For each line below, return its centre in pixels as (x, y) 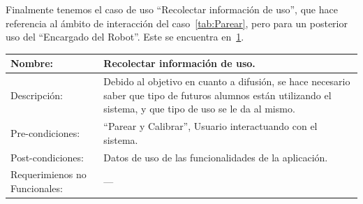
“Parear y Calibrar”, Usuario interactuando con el (210, 126)
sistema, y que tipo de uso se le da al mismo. (199, 109)
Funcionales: (37, 188)
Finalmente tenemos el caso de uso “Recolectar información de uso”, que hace (172, 9)
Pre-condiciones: (45, 132)
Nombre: (32, 63)
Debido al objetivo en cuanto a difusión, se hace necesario (227, 81)
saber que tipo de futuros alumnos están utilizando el (217, 95)
